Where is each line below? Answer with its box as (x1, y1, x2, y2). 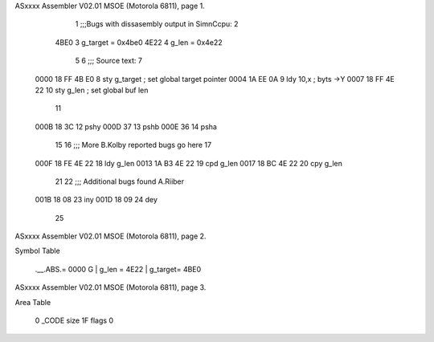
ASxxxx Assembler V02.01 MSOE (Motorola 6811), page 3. (14, 283, 207, 292)
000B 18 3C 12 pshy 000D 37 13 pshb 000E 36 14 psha (35, 121, 217, 132)
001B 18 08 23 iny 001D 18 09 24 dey (35, 195, 158, 205)
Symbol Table (14, 246, 60, 256)
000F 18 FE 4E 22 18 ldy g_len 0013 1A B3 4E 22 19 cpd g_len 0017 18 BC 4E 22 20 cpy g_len (35, 158, 343, 168)
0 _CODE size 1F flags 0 (35, 316, 114, 325)
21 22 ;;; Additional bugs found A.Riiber (55, 177, 185, 186)
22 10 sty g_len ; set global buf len (35, 85, 149, 95)
